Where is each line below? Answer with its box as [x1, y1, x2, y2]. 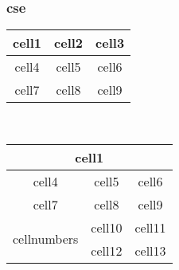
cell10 [91, 217, 123, 237]
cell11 [134, 217, 166, 237]
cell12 [91, 241, 123, 260]
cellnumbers [13, 229, 79, 248]
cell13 [134, 241, 166, 260]
